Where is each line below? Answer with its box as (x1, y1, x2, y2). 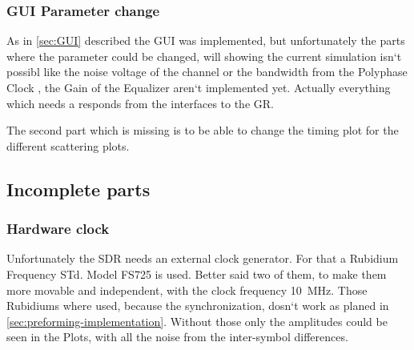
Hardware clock (6, 219, 110, 239)
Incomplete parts (6, 176, 151, 201)
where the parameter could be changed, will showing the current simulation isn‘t (6, 47, 402, 64)
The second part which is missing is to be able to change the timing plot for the (6, 122, 399, 139)
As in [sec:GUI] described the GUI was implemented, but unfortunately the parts (6, 32, 405, 49)
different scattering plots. (6, 137, 130, 154)
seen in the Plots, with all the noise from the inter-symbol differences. (6, 328, 348, 345)
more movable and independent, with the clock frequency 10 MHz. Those (6, 281, 368, 298)
